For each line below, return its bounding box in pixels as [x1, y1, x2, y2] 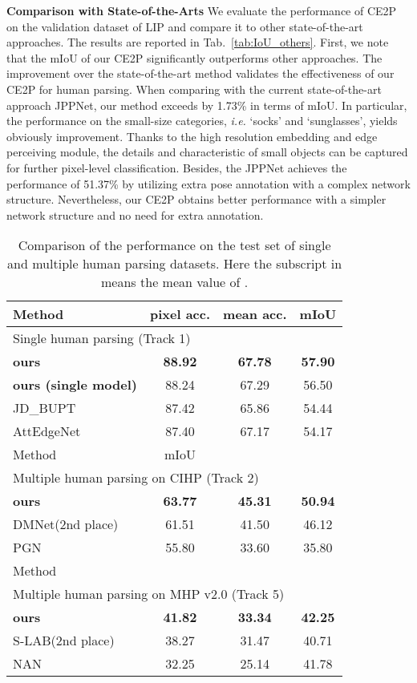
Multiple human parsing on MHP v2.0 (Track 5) [13, 584, 285, 604]
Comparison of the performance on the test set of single [18, 236, 331, 255]
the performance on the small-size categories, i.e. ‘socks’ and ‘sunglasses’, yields [6, 112, 398, 129]
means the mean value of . [101, 273, 249, 292]
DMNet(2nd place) [13, 515, 119, 534]
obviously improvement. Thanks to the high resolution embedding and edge [6, 127, 378, 144]
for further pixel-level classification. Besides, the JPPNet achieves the [6, 159, 347, 176]
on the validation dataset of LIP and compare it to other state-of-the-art [6, 18, 363, 34]
